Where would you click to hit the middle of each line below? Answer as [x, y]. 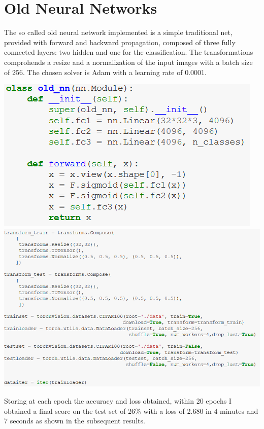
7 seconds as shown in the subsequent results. [75, 421]
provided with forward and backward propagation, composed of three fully [120, 42]
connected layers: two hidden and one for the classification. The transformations [129, 52]
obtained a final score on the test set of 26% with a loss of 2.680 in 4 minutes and [131, 410]
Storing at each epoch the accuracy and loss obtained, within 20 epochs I [118, 400]
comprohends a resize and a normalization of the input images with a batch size [128, 62]
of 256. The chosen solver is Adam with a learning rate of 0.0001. [105, 72]
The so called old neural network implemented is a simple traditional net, [118, 32]
